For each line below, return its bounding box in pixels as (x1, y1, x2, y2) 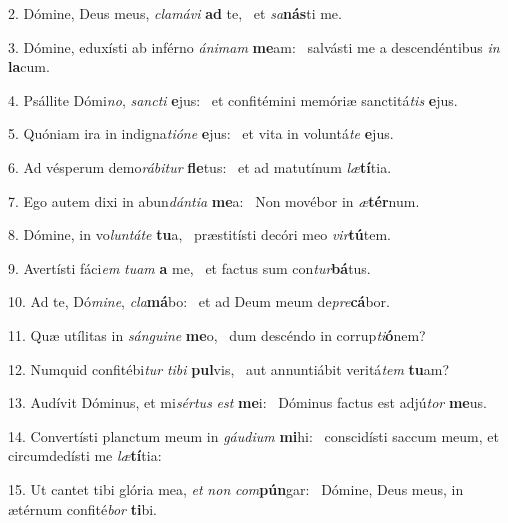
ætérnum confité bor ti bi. (8, 498, 157, 519)
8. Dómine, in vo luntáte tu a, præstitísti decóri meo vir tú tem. (8, 224, 392, 245)
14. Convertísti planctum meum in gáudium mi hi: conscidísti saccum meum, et (8, 425, 499, 446)
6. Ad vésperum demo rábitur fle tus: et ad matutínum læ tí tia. (8, 156, 392, 177)
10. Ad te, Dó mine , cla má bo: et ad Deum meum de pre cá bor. (8, 291, 390, 312)
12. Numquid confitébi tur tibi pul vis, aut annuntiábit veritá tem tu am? (8, 358, 450, 379)
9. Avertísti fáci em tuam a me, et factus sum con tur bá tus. (8, 257, 371, 278)
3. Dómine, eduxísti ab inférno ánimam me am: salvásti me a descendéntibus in (8, 36, 500, 57)
